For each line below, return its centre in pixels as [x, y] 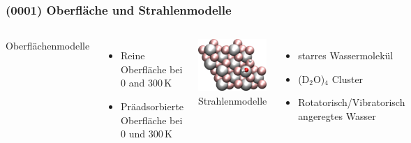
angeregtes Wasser [337, 116]
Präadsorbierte [152, 106]
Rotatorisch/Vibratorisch [352, 102]
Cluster [348, 78]
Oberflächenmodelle [48, 46]
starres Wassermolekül [346, 55]
